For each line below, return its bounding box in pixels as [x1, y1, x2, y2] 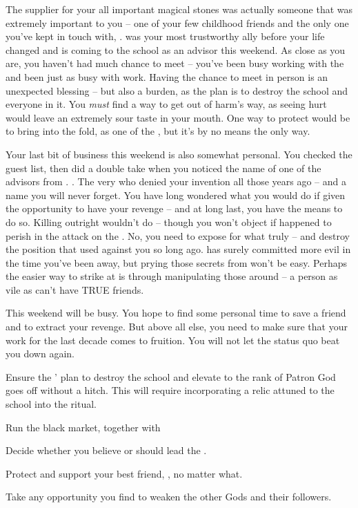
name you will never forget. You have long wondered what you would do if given [6, 187, 346, 202]
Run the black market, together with [6, 420, 161, 434]
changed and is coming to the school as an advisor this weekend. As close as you [6, 42, 346, 57]
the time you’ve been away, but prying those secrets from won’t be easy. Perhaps [6, 255, 347, 270]
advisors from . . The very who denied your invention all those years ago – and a [6, 174, 346, 189]
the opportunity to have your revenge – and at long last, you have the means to [6, 201, 343, 216]
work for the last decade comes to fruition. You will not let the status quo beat [6, 332, 340, 347]
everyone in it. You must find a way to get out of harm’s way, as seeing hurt [6, 97, 327, 111]
